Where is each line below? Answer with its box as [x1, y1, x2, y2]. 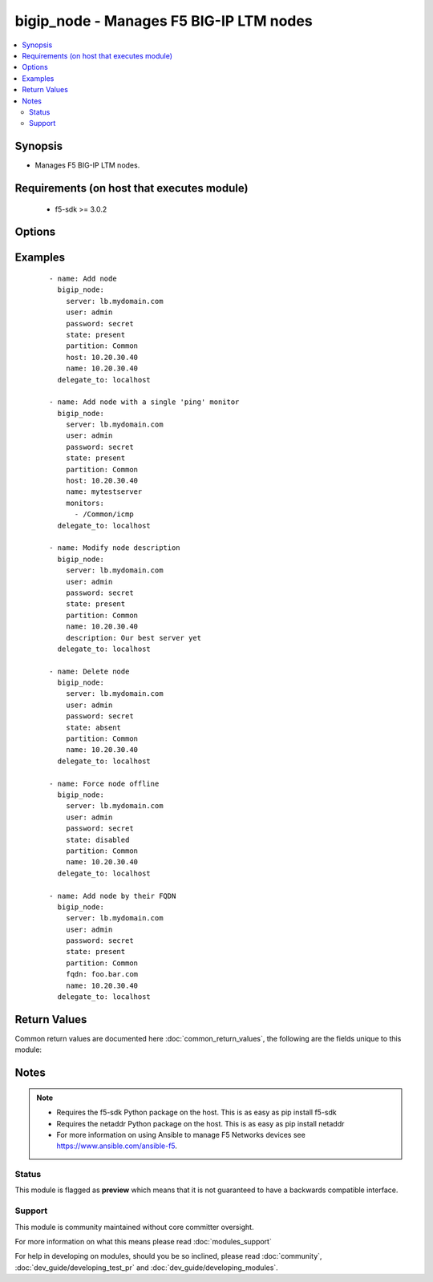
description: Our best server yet [65, 633, 202, 642]
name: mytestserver [65, 487, 143, 496]
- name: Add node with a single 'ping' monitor [49, 398, 240, 406]
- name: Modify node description [49, 544, 180, 552]
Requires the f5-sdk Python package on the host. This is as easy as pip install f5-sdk [56, 1107, 337, 1118]
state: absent [65, 722, 122, 732]
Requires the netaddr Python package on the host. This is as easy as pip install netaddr [56, 1118, 345, 1128]
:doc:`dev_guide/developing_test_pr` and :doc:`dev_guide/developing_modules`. [14, 1263, 278, 1272]
